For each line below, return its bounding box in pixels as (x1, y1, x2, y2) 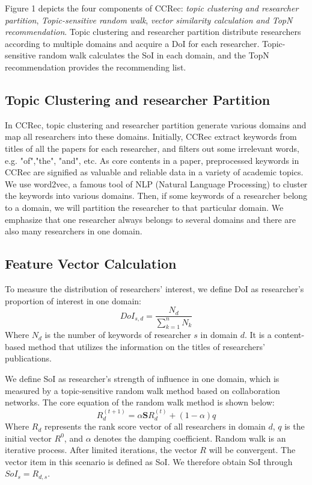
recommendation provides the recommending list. (5, 60, 186, 73)
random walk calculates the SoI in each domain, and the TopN (38, 49, 269, 61)
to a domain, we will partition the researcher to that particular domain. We (5, 201, 284, 213)
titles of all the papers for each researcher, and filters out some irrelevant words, (5, 142, 299, 154)
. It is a (244, 328, 272, 341)
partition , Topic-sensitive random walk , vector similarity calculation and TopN (5, 13, 293, 26)
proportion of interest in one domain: (5, 294, 141, 307)
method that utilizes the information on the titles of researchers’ (28, 340, 265, 352)
